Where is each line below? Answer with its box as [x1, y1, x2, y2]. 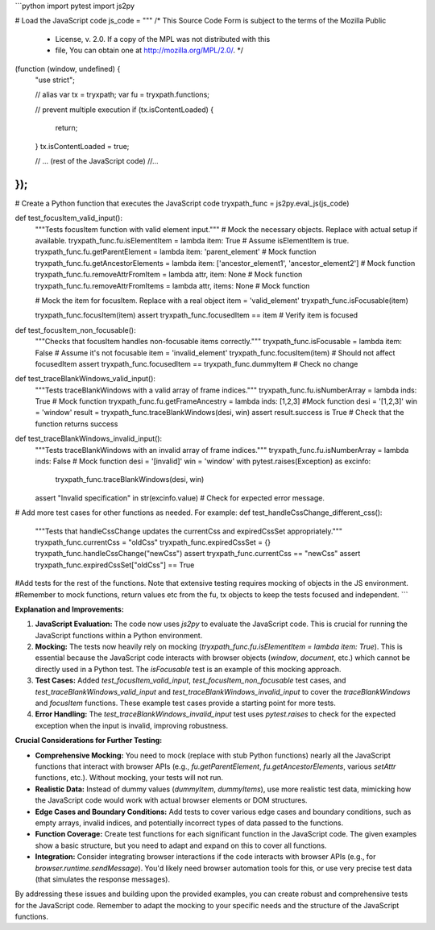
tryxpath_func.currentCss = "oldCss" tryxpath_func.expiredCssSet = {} [35, 537, 271, 547]
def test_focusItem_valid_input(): [14, 214, 122, 223]
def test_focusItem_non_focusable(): [14, 325, 136, 334]
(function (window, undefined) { [14, 64, 121, 73]
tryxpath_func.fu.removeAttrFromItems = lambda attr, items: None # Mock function [35, 280, 310, 290]
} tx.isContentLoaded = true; [35, 141, 130, 151]
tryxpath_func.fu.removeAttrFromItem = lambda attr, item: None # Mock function [35, 270, 303, 280]
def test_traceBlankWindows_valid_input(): [14, 374, 156, 384]
